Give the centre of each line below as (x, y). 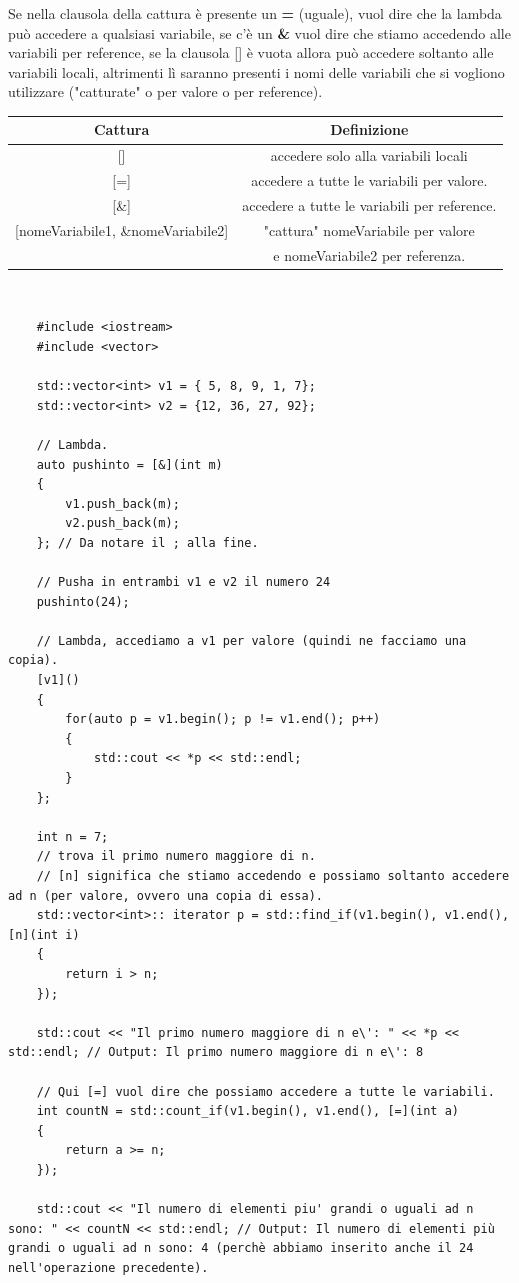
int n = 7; (72, 836)
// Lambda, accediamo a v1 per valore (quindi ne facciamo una (251, 640)
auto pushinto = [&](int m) (129, 464)
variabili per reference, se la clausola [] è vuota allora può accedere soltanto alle (251, 52)
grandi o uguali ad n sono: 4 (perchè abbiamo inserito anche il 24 (241, 1248)
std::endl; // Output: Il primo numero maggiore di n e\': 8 (216, 1052)
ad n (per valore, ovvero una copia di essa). (165, 895)
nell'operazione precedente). (108, 1267)
